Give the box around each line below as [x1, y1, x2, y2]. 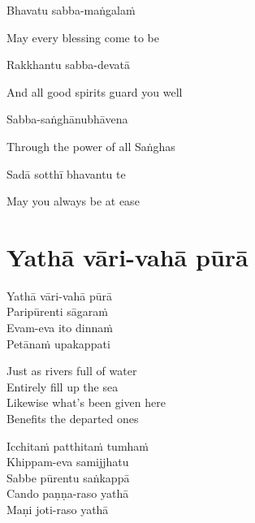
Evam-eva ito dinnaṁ [6, 319, 113, 336]
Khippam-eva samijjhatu [6, 453, 129, 470]
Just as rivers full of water [6, 362, 137, 379]
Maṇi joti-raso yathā [6, 501, 109, 517]
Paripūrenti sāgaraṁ [6, 303, 108, 320]
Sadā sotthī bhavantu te [6, 165, 126, 182]
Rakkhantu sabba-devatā [6, 56, 130, 73]
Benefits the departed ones [6, 410, 139, 427]
